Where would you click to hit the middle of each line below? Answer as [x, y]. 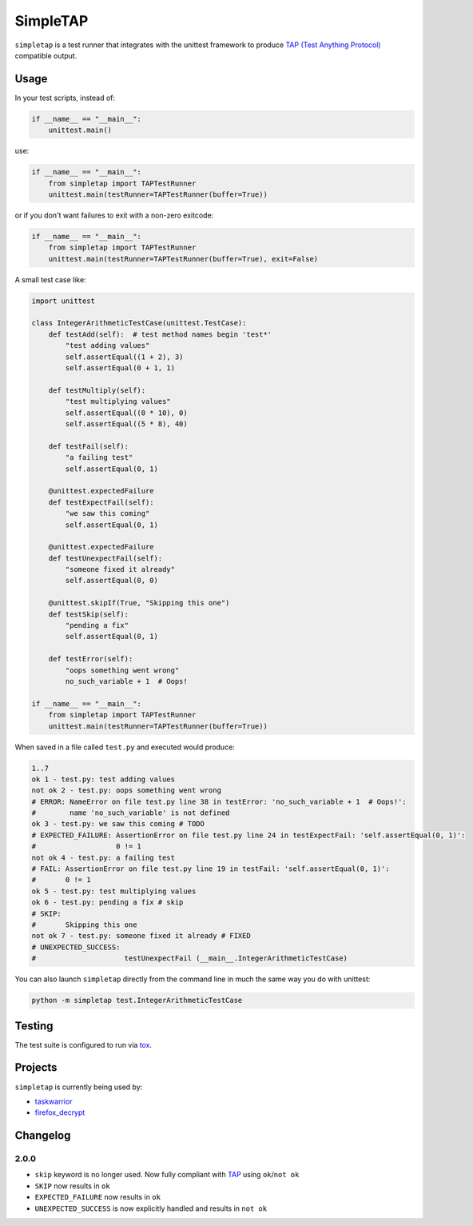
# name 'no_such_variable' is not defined [131, 813]
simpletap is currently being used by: [79, 1087]
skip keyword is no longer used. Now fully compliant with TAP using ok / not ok [167, 1175]
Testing [34, 1026]
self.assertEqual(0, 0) [112, 581]
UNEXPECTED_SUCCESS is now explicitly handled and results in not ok [151, 1208]
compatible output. [46, 55]
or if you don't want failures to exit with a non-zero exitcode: [114, 215]
